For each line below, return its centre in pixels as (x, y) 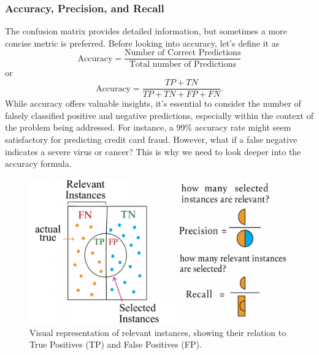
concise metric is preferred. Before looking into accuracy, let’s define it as (142, 43)
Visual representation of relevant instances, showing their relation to (158, 332)
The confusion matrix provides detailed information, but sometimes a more (146, 31)
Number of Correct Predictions (183, 53)
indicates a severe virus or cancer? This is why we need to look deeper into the (153, 151)
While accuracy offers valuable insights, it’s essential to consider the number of (153, 103)
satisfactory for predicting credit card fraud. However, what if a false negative (151, 139)
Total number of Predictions (183, 65)
